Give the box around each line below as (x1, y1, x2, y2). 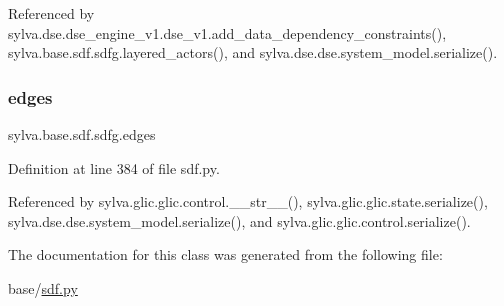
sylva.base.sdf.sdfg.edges (8, 124, 156, 144)
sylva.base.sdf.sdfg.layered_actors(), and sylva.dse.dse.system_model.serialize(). (8, 42, 498, 63)
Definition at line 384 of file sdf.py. (8, 157, 220, 178)
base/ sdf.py (8, 277, 78, 298)
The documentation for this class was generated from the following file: (8, 244, 443, 265)
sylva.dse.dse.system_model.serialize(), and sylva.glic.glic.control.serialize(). (8, 210, 471, 231)
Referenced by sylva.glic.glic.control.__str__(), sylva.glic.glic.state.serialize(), (8, 191, 488, 212)
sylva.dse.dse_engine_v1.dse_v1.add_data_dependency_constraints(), (8, 22, 447, 43)
